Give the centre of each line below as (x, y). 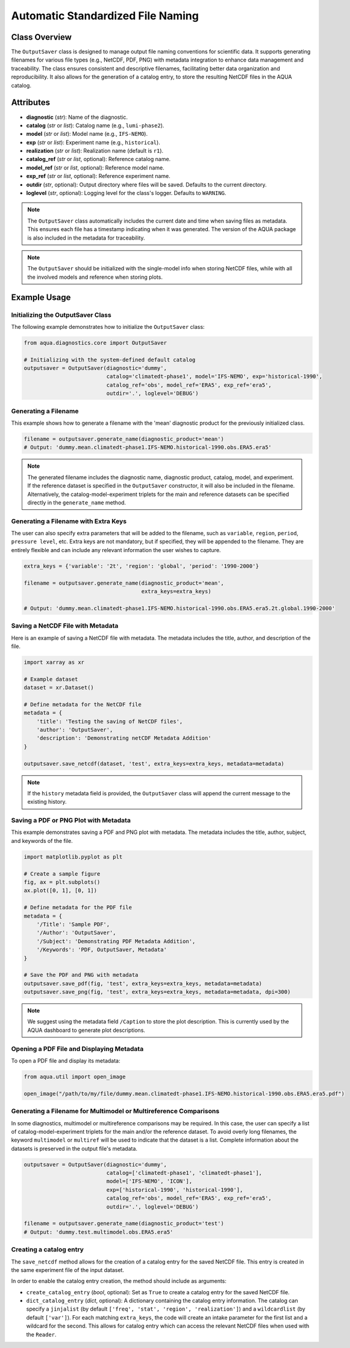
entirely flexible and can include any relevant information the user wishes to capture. (116, 550)
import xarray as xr (54, 662)
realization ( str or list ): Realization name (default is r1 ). (95, 151)
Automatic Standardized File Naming (105, 16)
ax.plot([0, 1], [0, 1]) (61, 891)
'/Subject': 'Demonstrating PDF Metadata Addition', (116, 941)
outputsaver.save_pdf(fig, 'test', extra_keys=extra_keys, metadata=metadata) (143, 983)
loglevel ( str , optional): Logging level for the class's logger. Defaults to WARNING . (126, 193)
